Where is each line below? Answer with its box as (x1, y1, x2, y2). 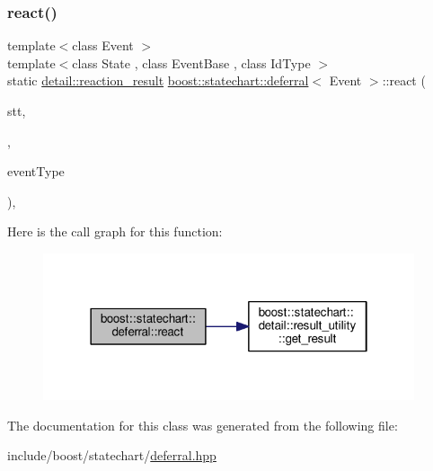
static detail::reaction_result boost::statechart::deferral (7, 71, 309, 90)
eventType (7, 162, 65, 181)
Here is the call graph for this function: (7, 222, 223, 241)
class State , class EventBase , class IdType (72, 53, 311, 72)
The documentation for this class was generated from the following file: (7, 415, 398, 434)
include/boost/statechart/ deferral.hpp (7, 446, 216, 465)
